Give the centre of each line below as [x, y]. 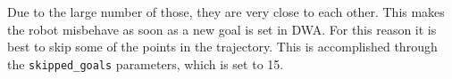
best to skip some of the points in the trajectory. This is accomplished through [222, 47]
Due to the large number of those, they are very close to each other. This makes [226, 12]
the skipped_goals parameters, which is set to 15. [146, 63]
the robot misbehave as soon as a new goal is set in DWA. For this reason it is [222, 29]
